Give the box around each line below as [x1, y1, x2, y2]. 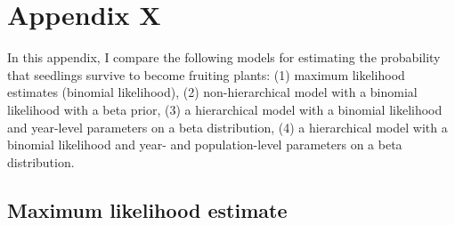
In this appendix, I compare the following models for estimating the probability [7, 48, 441, 67]
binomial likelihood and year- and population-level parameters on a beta [7, 135, 402, 154]
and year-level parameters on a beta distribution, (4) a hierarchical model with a [7, 117, 448, 136]
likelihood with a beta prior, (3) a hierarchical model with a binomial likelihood [7, 100, 443, 118]
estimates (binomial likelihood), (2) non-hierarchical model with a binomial [7, 83, 418, 101]
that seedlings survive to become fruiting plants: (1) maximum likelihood [7, 65, 405, 84]
